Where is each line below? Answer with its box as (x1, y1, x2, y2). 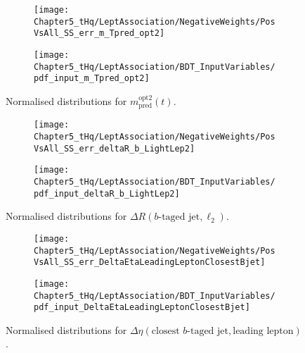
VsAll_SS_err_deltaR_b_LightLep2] (34, 143, 195, 154)
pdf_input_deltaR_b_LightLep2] (34, 188, 180, 199)
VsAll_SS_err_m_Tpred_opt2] (34, 28, 165, 39)
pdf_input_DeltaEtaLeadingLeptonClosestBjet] (34, 302, 250, 313)
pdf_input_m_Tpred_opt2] (34, 73, 150, 84)
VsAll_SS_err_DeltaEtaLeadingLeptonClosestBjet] (34, 257, 266, 268)
